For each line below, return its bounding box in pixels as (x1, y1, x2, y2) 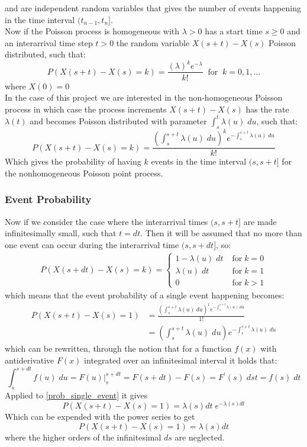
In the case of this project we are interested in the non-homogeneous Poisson (5, 91, 283, 104)
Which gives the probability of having (5, 155, 141, 168)
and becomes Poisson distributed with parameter (30, 114, 207, 127)
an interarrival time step (5, 36, 93, 49)
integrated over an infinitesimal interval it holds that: (84, 353, 277, 366)
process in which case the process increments (5, 102, 167, 115)
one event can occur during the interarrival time (5, 238, 179, 250)
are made (243, 215, 277, 227)
